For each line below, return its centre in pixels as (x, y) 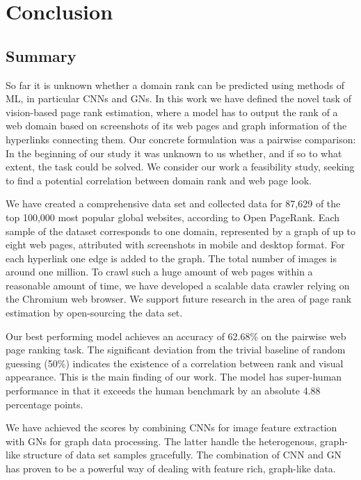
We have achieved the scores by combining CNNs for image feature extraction (171, 427)
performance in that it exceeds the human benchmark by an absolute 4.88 (163, 391)
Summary (41, 55)
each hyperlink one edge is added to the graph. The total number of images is (171, 258)
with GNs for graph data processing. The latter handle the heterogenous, (161, 441)
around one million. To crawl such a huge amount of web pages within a (159, 272)
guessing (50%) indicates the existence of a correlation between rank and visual (175, 363)
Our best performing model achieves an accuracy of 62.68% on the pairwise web (176, 336)
